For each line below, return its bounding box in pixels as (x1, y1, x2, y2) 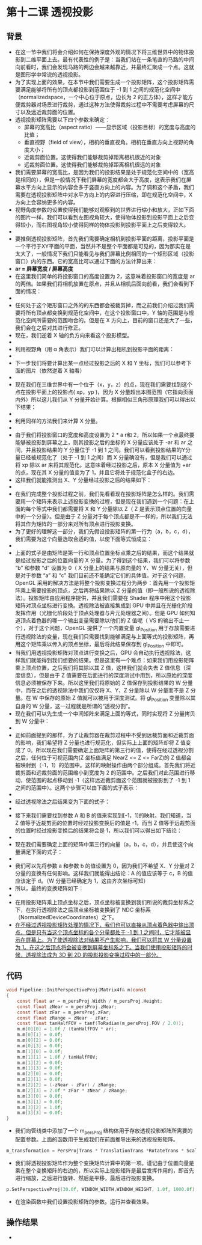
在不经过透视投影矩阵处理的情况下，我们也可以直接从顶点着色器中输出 (14, 921, 189, 929)
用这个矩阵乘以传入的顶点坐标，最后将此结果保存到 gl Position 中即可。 (14, 640, 187, 649)
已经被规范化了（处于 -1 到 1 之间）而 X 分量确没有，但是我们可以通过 (20, 454, 192, 460)
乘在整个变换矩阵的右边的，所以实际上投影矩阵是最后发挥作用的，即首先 (14, 1167, 194, 1174)
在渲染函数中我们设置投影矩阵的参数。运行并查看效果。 (14, 1198, 152, 1205)
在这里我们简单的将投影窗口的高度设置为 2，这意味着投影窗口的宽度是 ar (14, 273, 195, 280)
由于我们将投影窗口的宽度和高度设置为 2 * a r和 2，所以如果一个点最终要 (14, 431, 195, 438)
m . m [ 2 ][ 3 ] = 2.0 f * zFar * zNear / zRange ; (17, 1087, 128, 1094)
